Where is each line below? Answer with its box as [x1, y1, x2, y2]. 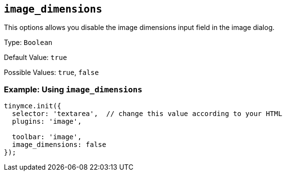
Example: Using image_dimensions [4, 84, 143, 94]
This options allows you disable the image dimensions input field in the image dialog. [4, 23, 275, 32]
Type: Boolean [4, 38, 52, 47]
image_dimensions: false [12, 141, 106, 149]
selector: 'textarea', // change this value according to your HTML [12, 110, 283, 118]
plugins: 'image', [12, 117, 82, 126]
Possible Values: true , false [4, 68, 99, 77]
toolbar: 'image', [12, 133, 82, 141]
